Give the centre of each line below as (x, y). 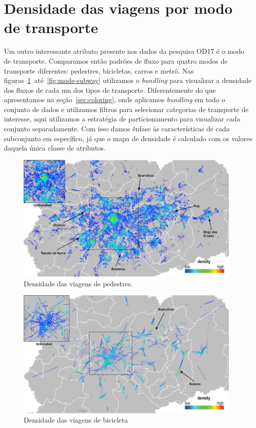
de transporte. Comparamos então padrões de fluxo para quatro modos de (116, 60)
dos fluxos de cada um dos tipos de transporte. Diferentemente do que (110, 90)
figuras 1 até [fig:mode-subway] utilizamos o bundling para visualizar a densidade (128, 80)
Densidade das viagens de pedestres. (78, 283)
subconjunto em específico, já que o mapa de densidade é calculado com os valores (128, 138)
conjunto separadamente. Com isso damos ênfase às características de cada (117, 129)
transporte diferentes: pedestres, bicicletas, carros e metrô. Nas (99, 70)
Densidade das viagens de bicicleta (76, 420)
